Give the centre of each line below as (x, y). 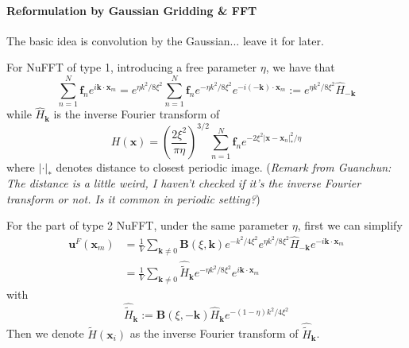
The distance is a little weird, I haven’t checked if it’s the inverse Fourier (184, 183)
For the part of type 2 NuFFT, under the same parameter (148, 225)
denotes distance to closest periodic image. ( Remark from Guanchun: (224, 167)
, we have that (300, 67)
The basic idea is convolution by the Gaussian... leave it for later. (165, 40)
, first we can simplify (350, 225)
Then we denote (45, 333)
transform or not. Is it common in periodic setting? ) (133, 198)
